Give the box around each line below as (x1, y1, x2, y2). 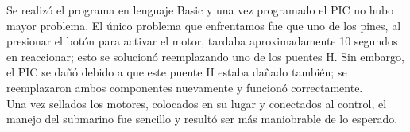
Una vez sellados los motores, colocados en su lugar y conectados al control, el (6, 95, 387, 111)
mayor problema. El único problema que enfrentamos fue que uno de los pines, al (6, 17, 401, 33)
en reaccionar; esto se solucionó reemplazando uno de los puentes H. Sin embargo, (6, 48, 405, 64)
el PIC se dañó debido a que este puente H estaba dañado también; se (6, 64, 347, 80)
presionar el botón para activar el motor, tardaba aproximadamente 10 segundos (6, 33, 398, 49)
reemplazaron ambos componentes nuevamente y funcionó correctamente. (6, 79, 363, 95)
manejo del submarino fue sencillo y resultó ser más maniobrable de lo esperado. (6, 111, 398, 127)
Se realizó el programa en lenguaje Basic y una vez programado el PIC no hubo (6, 2, 394, 17)
